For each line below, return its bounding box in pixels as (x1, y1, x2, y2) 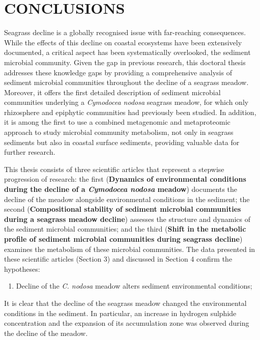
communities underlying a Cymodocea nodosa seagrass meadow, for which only (4, 97, 249, 107)
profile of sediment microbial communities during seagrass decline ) (4, 234, 243, 244)
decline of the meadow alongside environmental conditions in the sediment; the (4, 193, 250, 204)
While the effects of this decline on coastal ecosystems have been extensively (4, 37, 242, 47)
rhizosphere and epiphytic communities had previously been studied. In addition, (4, 106, 256, 117)
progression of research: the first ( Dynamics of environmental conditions (4, 174, 246, 184)
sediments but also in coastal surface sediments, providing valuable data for (4, 136, 240, 147)
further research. (4, 147, 55, 157)
